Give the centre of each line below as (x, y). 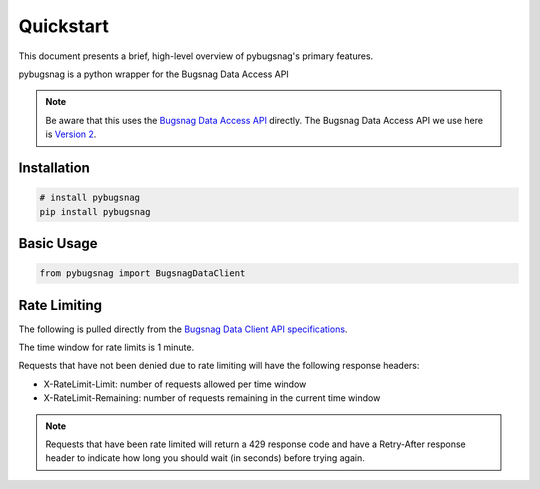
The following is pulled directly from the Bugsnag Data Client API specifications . (183, 329)
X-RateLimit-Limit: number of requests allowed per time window (175, 384)
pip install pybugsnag (95, 211)
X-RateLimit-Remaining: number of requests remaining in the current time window (212, 398)
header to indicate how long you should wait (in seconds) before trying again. (205, 458)
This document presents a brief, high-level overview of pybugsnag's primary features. (196, 56)
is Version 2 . (71, 134)
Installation (54, 167)
